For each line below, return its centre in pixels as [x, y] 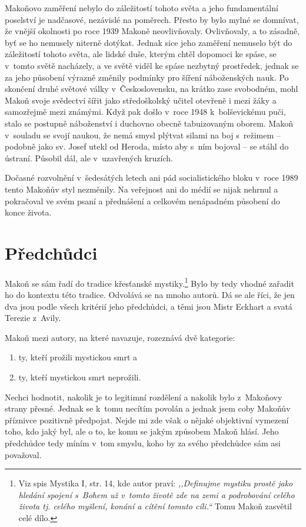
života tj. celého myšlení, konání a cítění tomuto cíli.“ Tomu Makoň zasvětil [155, 506]
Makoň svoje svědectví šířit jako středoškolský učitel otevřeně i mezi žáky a [141, 100]
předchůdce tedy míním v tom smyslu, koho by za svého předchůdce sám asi [143, 443]
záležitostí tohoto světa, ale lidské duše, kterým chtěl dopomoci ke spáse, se [141, 54]
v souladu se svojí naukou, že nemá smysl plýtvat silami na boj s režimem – [143, 135]
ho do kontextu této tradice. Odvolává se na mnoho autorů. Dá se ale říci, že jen [150, 295]
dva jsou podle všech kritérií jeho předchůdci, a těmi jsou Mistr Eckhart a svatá [149, 306]
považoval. [23, 454]
